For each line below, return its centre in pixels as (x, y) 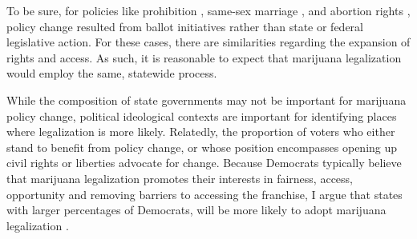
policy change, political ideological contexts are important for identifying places (202, 116)
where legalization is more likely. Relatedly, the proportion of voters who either (201, 131)
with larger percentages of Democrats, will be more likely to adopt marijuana (196, 210)
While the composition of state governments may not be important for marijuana (206, 100)
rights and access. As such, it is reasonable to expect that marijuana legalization (204, 57)
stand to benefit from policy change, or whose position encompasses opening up (202, 147)
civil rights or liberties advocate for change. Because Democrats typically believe (204, 163)
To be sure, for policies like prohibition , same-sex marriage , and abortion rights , (208, 10)
